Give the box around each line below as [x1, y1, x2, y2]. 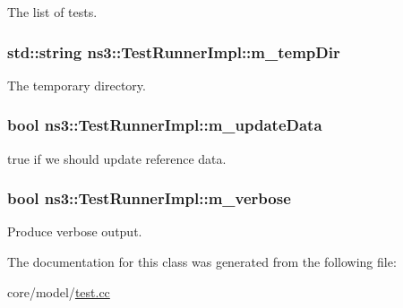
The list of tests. [7, 3, 98, 21]
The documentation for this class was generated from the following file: [7, 252, 397, 271]
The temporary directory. [7, 75, 146, 94]
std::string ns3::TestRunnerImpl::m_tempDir [7, 40, 340, 63]
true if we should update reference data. [7, 149, 227, 167]
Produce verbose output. [7, 222, 142, 241]
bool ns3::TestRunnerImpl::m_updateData [7, 114, 322, 136]
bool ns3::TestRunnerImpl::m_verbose [7, 187, 291, 210]
